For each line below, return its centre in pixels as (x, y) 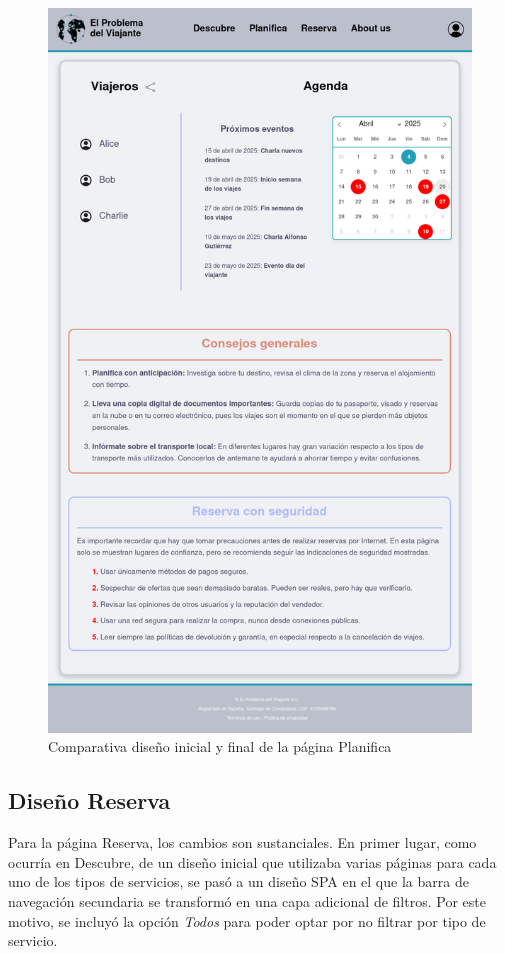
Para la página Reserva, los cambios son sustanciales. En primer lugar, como (242, 842)
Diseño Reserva (89, 800)
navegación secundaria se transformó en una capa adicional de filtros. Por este (247, 901)
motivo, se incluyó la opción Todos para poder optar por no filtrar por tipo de (247, 920)
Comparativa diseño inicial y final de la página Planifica (220, 746)
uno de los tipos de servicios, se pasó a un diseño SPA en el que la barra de (238, 881)
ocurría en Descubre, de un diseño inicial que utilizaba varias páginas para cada (252, 861)
